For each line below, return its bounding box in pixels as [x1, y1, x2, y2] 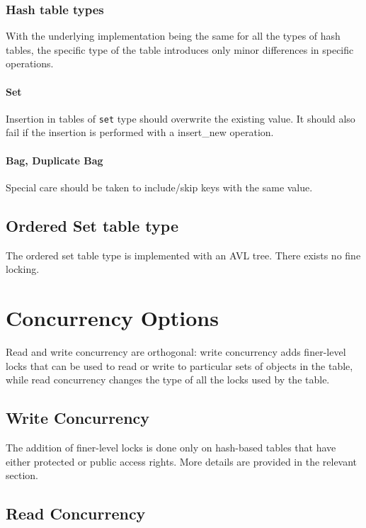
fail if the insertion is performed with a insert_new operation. [6, 125, 274, 140]
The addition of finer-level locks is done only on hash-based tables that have [6, 439, 336, 454]
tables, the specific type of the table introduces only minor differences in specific [6, 42, 354, 57]
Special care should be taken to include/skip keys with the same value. [6, 179, 313, 194]
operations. [6, 56, 54, 71]
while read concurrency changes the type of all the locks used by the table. [6, 372, 330, 387]
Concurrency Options [6, 303, 219, 332]
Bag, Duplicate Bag [6, 152, 103, 167]
